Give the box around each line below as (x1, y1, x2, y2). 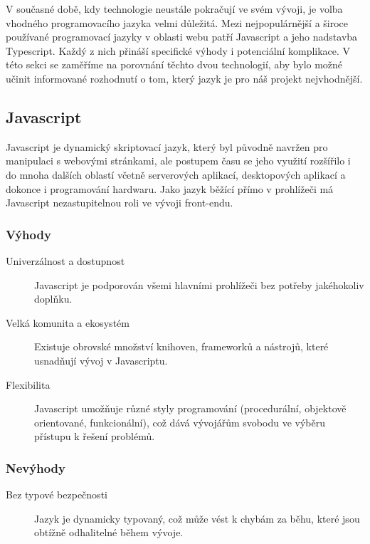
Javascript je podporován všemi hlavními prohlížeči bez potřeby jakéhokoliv (34, 277, 364, 292)
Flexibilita (6, 377, 51, 392)
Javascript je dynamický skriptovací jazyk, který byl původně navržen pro (6, 139, 328, 154)
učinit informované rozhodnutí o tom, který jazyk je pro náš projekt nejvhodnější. (6, 70, 363, 85)
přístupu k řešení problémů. (34, 429, 155, 444)
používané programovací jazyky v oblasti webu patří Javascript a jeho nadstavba (6, 29, 358, 44)
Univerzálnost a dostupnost (6, 253, 125, 268)
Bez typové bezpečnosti (6, 487, 107, 502)
